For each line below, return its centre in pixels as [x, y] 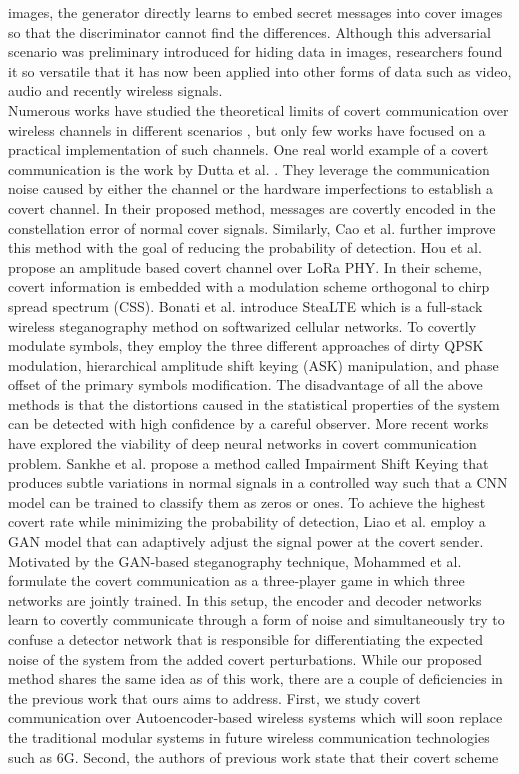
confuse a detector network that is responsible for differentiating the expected [245, 639]
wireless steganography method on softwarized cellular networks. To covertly [242, 325]
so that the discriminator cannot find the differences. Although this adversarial [249, 31]
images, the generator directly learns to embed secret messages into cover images [255, 12]
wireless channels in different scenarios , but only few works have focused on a [247, 129]
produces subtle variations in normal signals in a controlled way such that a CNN [258, 482]
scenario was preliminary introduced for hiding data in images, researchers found [255, 51]
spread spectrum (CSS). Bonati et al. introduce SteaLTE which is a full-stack [245, 305]
